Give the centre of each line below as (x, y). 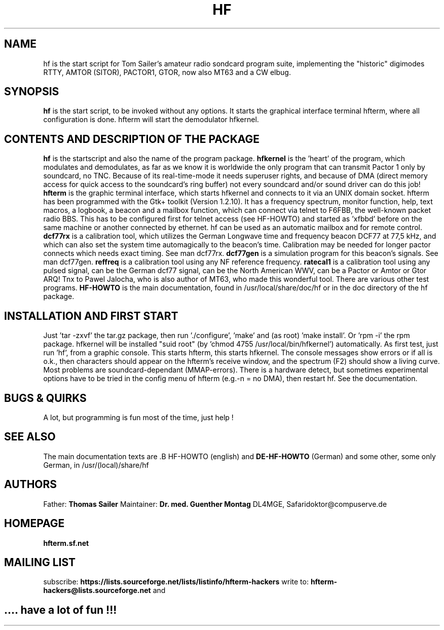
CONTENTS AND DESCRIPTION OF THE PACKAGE (132, 139)
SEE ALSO (30, 437)
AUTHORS (31, 485)
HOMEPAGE (34, 524)
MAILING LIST (40, 562)
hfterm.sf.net (66, 543)
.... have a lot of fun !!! (61, 610)
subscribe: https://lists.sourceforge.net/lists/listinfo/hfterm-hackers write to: (176, 582)
